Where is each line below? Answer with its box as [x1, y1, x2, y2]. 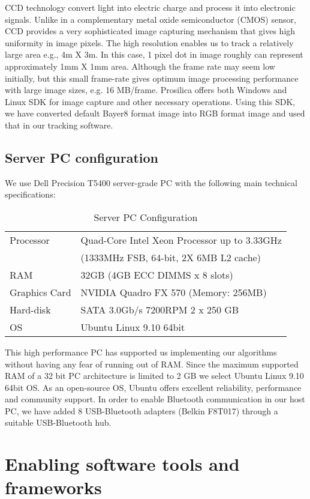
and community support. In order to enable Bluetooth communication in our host [5, 393, 305, 405]
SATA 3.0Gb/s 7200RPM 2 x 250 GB [80, 302, 239, 316]
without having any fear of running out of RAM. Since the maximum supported [5, 357, 299, 370]
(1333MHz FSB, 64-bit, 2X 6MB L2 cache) [80, 250, 261, 264]
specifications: [5, 188, 56, 201]
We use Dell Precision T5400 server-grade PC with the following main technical [5, 176, 297, 189]
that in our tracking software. [5, 118, 113, 131]
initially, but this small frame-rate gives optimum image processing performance [5, 71, 299, 84]
